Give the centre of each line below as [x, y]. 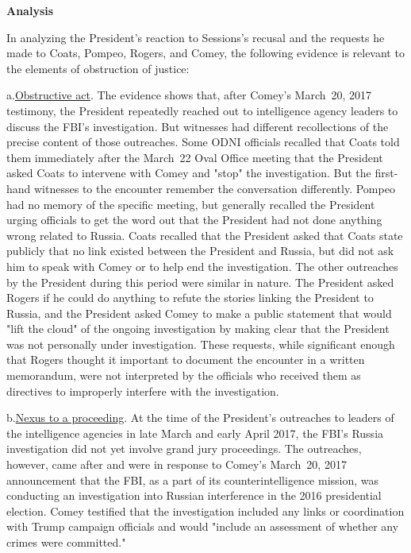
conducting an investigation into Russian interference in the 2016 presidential [194, 495]
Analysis [30, 10]
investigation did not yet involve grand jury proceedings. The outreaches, [184, 449]
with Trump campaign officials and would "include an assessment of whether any [203, 526]
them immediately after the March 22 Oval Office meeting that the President [195, 157]
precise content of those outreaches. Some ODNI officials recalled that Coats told [203, 142]
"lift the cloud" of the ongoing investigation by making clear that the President [198, 329]
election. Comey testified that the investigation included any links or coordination [205, 510]
